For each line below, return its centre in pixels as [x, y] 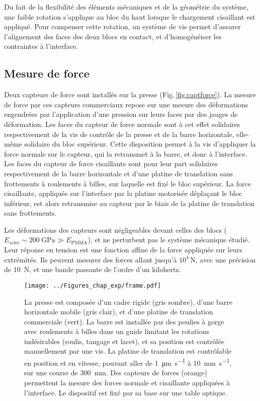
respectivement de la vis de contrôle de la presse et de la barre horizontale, [119, 134]
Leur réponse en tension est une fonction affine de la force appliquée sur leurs [123, 250]
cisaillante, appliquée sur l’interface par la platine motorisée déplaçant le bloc [123, 193]
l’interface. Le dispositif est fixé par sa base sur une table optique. [126, 392]
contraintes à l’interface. [41, 46]
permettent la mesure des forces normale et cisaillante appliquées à [127, 382]
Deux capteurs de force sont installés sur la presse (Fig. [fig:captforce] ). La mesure [130, 94]
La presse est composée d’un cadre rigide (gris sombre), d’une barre [128, 302]
